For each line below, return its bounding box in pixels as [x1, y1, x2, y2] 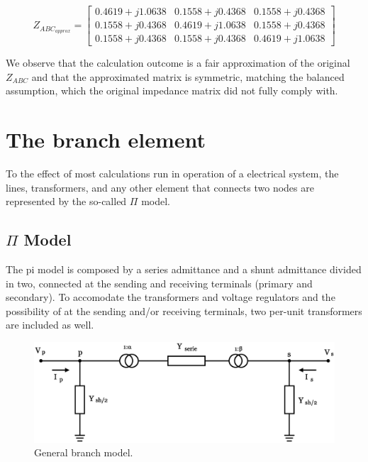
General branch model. [34, 445, 133, 460]
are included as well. [6, 317, 94, 332]
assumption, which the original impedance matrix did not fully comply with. [6, 83, 338, 98]
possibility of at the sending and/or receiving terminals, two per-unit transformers [6, 303, 362, 318]
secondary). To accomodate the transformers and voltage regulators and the [6, 290, 335, 304]
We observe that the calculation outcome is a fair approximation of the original [6, 55, 350, 70]
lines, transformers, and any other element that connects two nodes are [6, 180, 314, 194]
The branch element [6, 125, 206, 154]
